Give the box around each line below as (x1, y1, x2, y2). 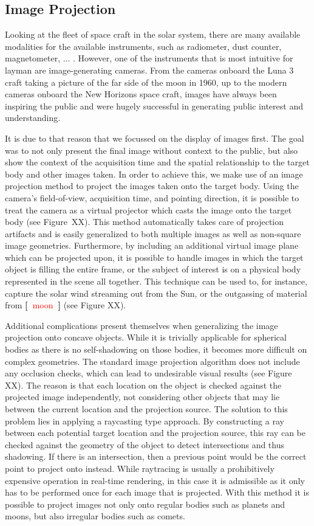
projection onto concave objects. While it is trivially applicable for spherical (5, 331, 287, 344)
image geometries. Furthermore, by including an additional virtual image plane (5, 239, 299, 252)
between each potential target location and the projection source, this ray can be (5, 426, 305, 439)
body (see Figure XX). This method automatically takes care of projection (5, 215, 284, 228)
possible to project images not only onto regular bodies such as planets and (5, 497, 285, 510)
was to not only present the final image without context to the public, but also (5, 144, 298, 156)
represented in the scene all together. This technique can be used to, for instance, (5, 275, 307, 288)
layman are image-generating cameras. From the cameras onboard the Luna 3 (5, 63, 294, 76)
